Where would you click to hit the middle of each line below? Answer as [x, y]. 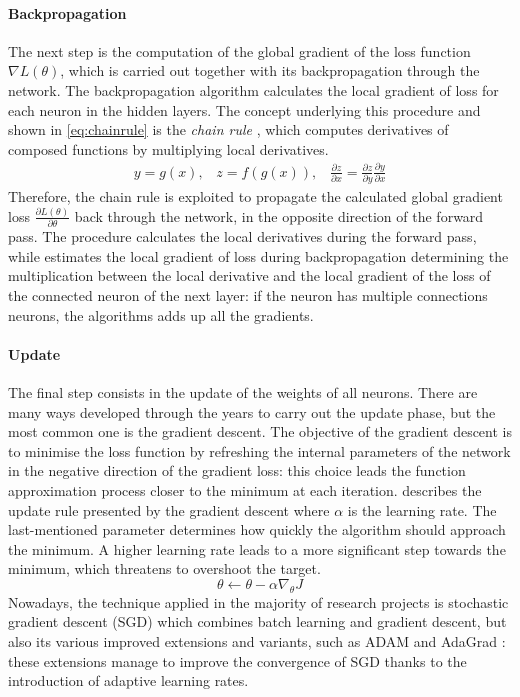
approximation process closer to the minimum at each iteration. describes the [245, 490]
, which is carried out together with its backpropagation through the [270, 70]
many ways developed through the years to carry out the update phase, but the [252, 411]
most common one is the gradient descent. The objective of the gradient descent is [260, 431]
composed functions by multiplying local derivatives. [168, 148]
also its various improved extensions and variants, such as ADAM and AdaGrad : [257, 640]
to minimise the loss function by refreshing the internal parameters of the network [259, 450]
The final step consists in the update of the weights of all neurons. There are [243, 392]
